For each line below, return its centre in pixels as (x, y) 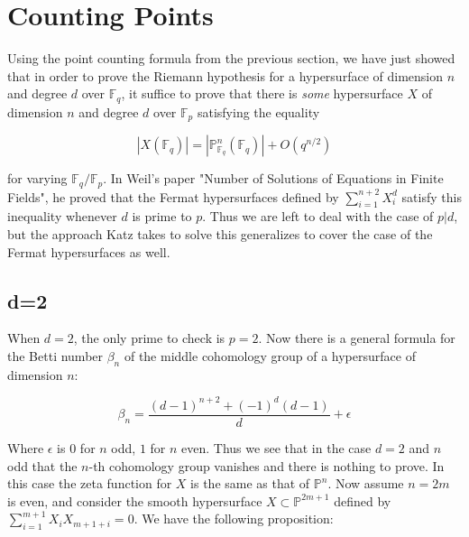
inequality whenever (62, 216)
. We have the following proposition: (234, 518)
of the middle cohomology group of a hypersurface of (270, 356)
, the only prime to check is (149, 338)
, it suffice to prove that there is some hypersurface (262, 93)
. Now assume (366, 483)
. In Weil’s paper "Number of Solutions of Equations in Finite (273, 178)
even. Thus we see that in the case (276, 448)
